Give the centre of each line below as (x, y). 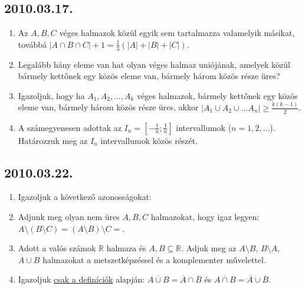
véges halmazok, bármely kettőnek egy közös (217, 95)
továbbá (32, 44)
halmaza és (126, 248)
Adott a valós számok (57, 248)
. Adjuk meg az (209, 248)
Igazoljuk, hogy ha (51, 95)
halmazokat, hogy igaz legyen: (205, 216)
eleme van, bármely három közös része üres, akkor (108, 107)
